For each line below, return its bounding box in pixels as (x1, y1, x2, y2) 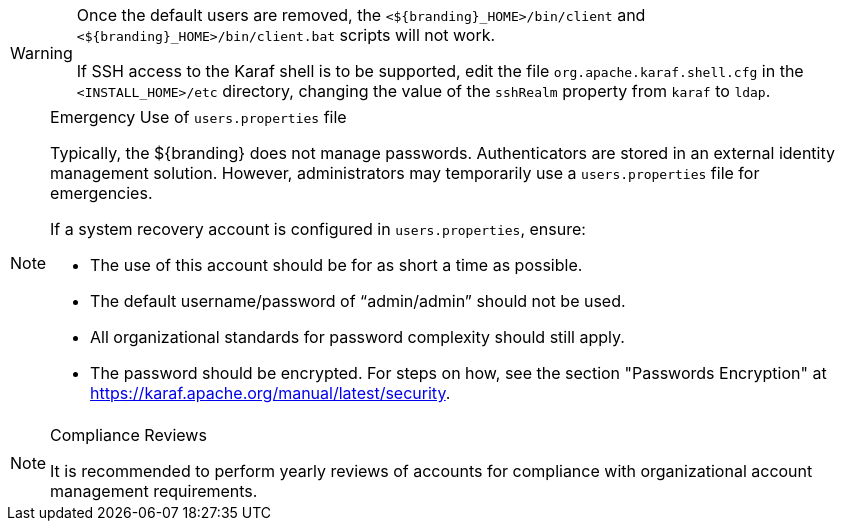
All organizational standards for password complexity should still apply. (90, 327, 625, 347)
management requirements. (50, 481, 258, 501)
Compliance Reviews (50, 425, 207, 445)
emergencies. (50, 183, 153, 203)
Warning (10, 43, 73, 63)
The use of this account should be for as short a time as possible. (90, 255, 583, 275)
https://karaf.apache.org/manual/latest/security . (90, 383, 451, 403)
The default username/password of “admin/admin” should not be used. (90, 291, 626, 311)
